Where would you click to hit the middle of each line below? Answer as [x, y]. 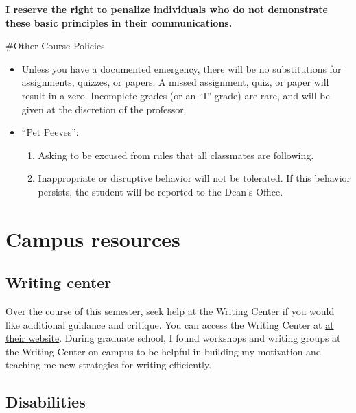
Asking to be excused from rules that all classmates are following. [176, 155]
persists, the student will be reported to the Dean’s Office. [161, 191]
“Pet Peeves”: [50, 132]
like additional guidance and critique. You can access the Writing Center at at [170, 324]
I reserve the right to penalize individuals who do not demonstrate [167, 9]
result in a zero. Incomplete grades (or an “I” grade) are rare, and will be [176, 95]
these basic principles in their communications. [119, 22]
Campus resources [93, 238]
